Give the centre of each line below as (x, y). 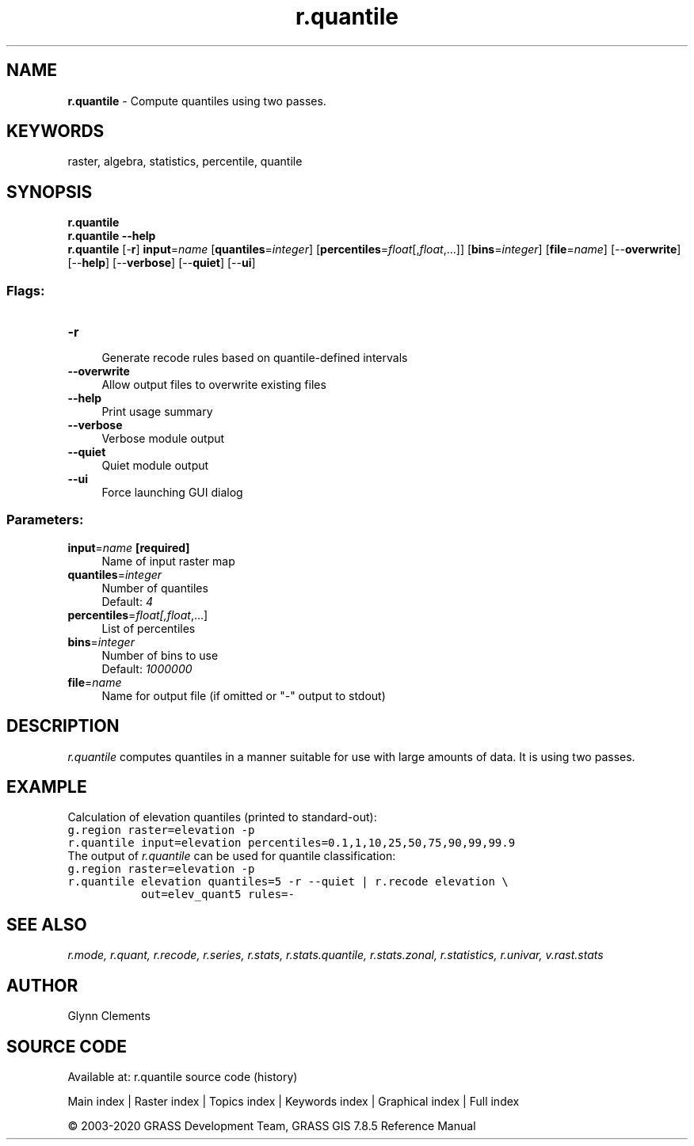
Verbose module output (163, 439)
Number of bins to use (160, 655)
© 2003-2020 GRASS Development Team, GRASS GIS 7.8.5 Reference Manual (272, 1126)
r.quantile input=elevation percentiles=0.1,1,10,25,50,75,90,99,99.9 (292, 843)
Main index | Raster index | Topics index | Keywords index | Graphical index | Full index (294, 1101)
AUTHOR (42, 985)
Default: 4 (127, 601)
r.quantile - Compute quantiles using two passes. (197, 101)
